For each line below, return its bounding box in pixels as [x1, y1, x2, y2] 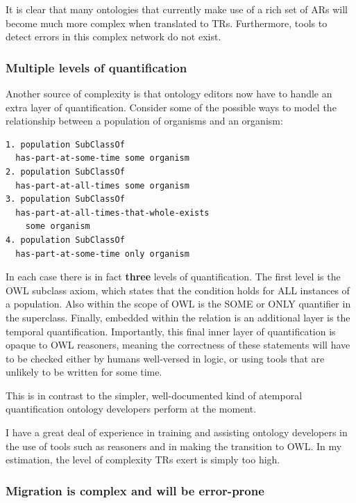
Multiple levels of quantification [6, 58, 187, 76]
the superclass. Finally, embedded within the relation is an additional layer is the [6, 310, 350, 324]
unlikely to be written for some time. [6, 365, 162, 379]
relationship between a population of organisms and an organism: [6, 113, 283, 128]
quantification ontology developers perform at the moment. [6, 401, 257, 416]
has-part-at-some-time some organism [15, 153, 189, 163]
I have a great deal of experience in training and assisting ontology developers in [6, 425, 348, 440]
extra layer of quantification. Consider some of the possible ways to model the [6, 99, 337, 114]
